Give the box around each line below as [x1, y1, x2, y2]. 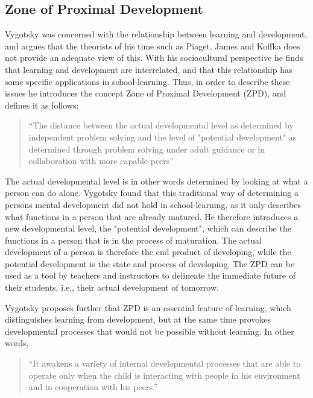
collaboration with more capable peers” [28, 154, 174, 167]
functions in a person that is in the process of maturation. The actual [5, 233, 262, 246]
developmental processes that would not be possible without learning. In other [5, 324, 294, 337]
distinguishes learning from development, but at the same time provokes [5, 313, 271, 326]
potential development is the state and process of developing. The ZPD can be [5, 257, 295, 270]
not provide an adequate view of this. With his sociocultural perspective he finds [5, 51, 303, 64]
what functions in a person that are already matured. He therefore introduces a [5, 210, 299, 223]
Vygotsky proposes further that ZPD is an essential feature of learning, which [5, 301, 291, 314]
